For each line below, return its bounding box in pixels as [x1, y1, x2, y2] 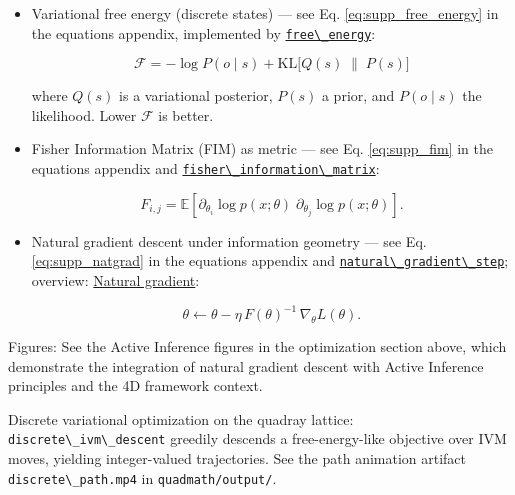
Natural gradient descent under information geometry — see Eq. [31, 230, 427, 251]
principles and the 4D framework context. [8, 375, 263, 396]
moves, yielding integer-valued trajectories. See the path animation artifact [8, 448, 467, 469]
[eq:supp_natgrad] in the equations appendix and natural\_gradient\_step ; [31, 250, 509, 271]
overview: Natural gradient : [31, 269, 200, 290]
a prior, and [321, 85, 395, 106]
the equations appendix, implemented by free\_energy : [31, 22, 376, 43]
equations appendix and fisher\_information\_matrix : [31, 158, 380, 179]
